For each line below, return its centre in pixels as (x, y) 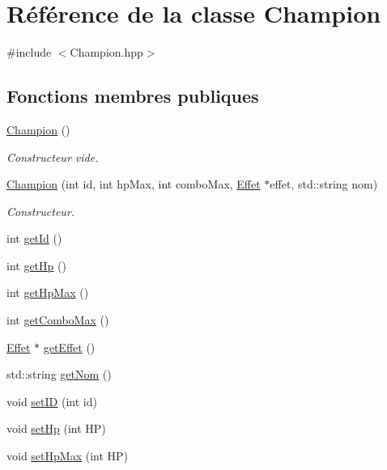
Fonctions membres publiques (133, 96)
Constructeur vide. (53, 157)
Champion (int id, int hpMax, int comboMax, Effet (134, 184)
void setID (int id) (52, 401)
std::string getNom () (59, 374)
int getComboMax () (58, 320)
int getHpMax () (48, 292)
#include (29, 52)
